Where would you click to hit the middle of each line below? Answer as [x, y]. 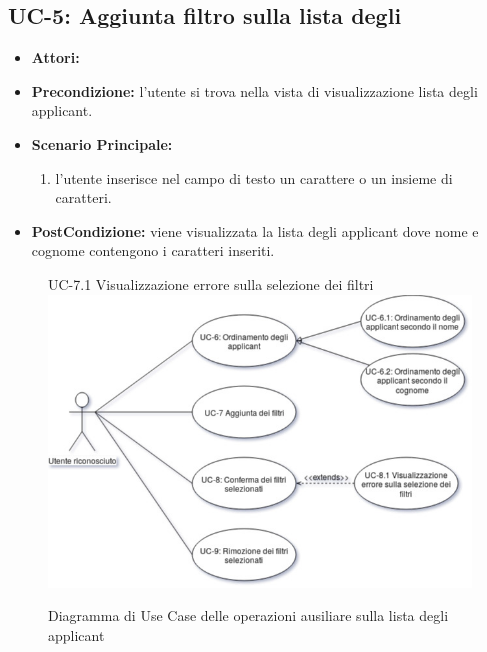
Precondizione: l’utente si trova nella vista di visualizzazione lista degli [254, 90]
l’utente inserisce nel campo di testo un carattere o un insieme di [254, 177]
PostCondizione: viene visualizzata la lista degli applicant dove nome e [255, 230]
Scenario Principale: [102, 143]
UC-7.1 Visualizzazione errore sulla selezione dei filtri [211, 283]
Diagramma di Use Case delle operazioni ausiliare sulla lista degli [248, 615]
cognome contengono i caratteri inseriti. [153, 250]
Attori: [55, 57]
